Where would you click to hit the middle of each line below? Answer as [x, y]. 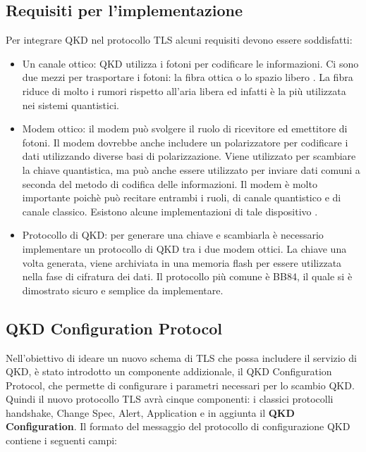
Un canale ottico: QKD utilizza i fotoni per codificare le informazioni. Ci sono [190, 63]
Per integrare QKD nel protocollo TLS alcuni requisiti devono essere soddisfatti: [179, 40]
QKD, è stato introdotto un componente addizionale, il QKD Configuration [169, 371]
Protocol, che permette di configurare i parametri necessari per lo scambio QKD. [180, 385]
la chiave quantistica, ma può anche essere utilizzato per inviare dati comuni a [191, 169]
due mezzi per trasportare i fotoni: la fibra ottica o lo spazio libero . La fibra [188, 77]
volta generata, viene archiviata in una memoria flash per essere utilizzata [182, 262]
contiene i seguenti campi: [61, 440]
